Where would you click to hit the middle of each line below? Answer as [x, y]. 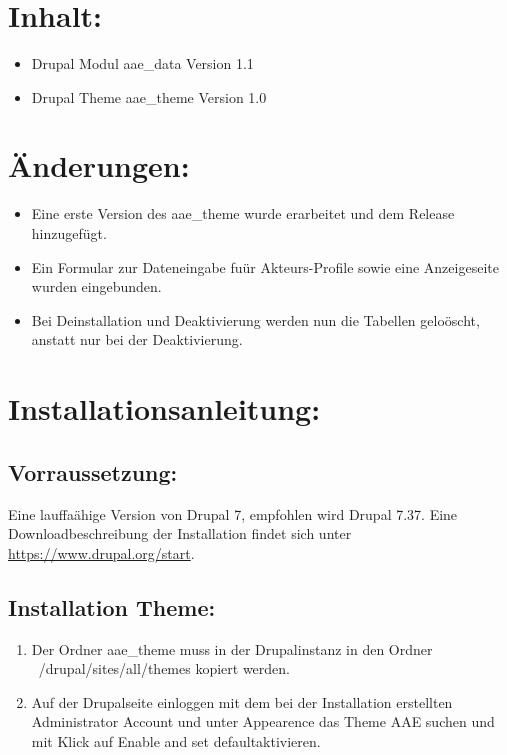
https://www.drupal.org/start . [101, 552]
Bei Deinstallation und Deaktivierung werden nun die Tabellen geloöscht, [255, 319]
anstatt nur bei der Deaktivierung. [137, 339]
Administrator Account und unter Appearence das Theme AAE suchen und [263, 721]
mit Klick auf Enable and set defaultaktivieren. [176, 740]
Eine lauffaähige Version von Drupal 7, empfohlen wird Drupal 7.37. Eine [233, 513]
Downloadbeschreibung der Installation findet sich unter [180, 533]
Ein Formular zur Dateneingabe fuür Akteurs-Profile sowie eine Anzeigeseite [265, 266]
